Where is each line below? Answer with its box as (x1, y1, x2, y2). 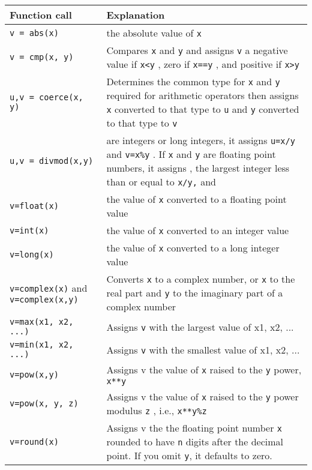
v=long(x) (10, 250, 54, 259)
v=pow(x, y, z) (10, 399, 79, 408)
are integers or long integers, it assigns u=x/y (106, 133, 295, 147)
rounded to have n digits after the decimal (106, 435, 284, 448)
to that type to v (106, 116, 178, 130)
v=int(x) (10, 225, 49, 235)
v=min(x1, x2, (10, 340, 74, 349)
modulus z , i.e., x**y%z (106, 403, 207, 417)
